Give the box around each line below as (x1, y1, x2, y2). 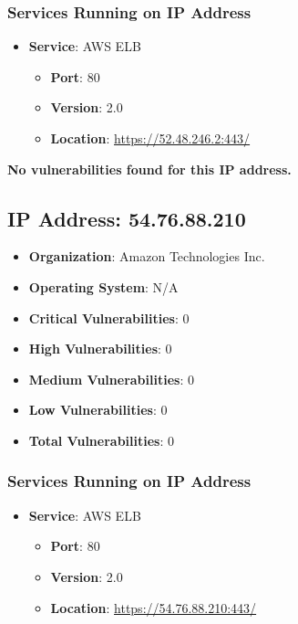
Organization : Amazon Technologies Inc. (28, 247, 265, 266)
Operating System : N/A (28, 277, 179, 296)
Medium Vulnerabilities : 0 (28, 369, 194, 388)
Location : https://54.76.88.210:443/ (50, 598, 257, 617)
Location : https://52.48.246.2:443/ (50, 129, 251, 147)
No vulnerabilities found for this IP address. (7, 159, 292, 178)
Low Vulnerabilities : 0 (28, 400, 168, 419)
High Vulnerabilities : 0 (28, 339, 172, 358)
